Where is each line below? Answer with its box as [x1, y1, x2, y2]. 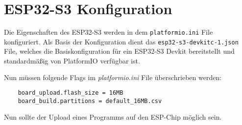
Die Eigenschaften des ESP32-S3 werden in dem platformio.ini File [4, 27, 213, 37]
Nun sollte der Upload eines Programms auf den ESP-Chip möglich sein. [4, 111, 222, 122]
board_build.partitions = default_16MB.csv [18, 97, 162, 104]
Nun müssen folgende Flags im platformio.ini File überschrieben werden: [4, 72, 222, 82]
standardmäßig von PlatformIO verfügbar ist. [4, 56, 140, 66]
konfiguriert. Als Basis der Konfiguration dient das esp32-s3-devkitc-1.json [4, 36, 239, 46]
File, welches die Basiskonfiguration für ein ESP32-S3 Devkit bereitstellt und [4, 46, 235, 56]
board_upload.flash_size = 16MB [18, 89, 123, 97]
